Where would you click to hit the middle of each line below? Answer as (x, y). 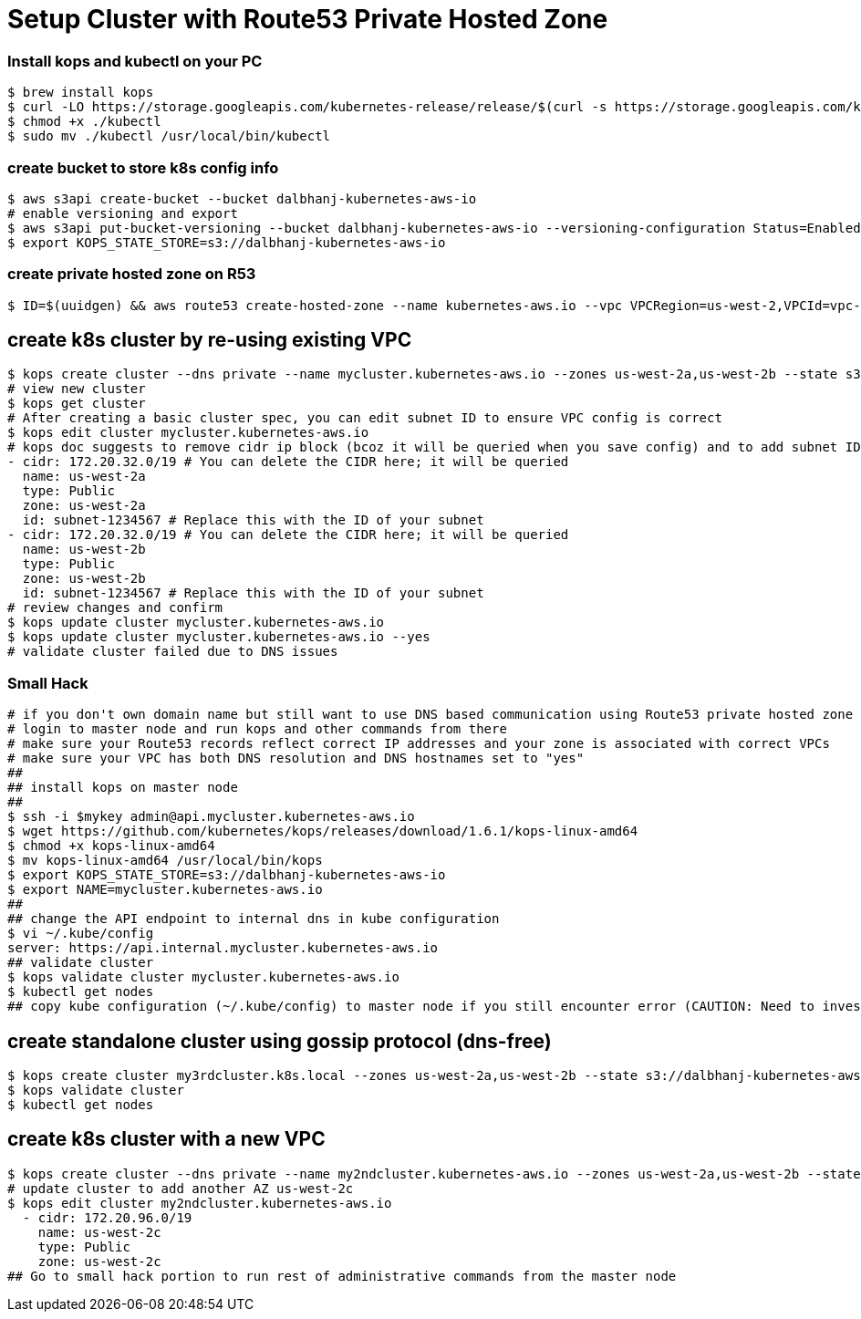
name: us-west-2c (99, 1232)
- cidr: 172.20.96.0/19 (107, 1217)
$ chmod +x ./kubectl (84, 122)
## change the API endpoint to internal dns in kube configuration (254, 919)
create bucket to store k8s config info (143, 167)
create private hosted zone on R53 (132, 274)
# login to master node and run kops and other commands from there (257, 729)
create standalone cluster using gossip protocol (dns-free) (280, 1041)
